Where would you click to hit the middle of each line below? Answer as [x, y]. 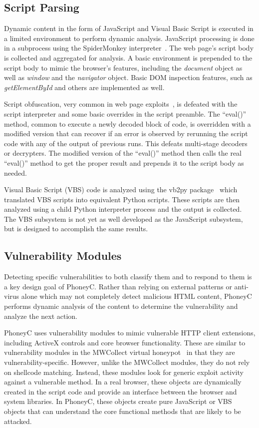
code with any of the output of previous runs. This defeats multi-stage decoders [126, 143]
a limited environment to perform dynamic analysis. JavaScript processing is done [129, 38]
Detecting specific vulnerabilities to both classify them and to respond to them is [128, 277]
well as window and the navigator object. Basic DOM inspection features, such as [128, 77]
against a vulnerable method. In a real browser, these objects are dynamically [123, 382]
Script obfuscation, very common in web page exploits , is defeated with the [121, 104]
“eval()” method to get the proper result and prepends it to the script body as [124, 162]
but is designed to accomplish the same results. [76, 229]
